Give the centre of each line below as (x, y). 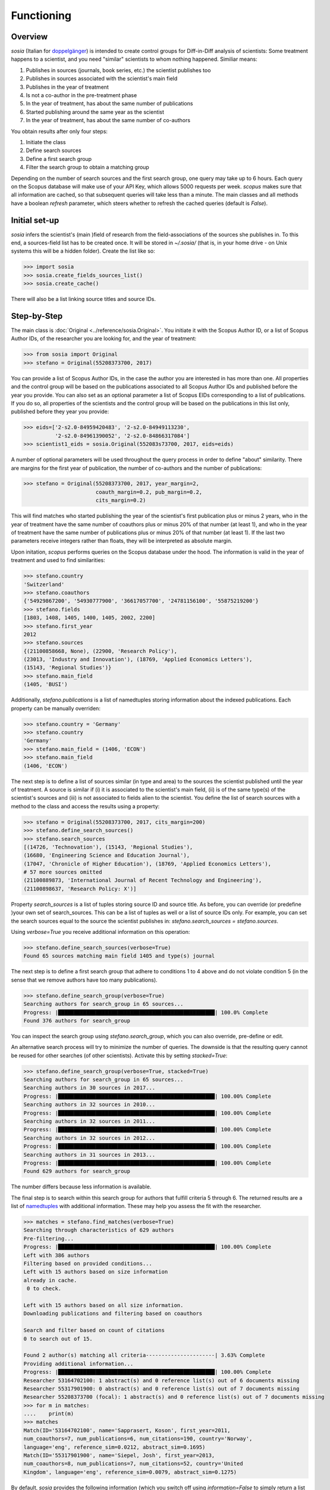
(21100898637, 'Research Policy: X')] (80, 889)
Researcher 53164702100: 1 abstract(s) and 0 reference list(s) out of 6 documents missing (161, 1380)
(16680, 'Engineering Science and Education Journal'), (107, 856)
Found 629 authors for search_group (77, 1171)
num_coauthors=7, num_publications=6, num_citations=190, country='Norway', (138, 1439)
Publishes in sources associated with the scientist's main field (102, 79)
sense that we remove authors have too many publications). (84, 980)
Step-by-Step (37, 316)
